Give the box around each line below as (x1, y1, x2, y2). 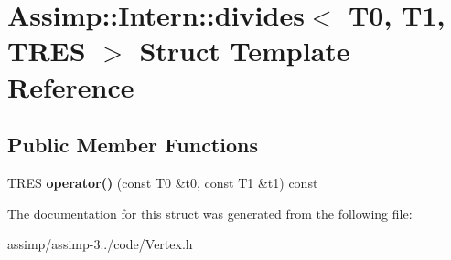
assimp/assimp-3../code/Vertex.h (7, 234, 193, 254)
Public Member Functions (7, 130, 258, 159)
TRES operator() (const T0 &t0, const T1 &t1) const (7, 172, 318, 192)
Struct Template (139, 32, 350, 69)
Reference (7, 68, 134, 105)
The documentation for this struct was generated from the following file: (7, 203, 413, 223)
